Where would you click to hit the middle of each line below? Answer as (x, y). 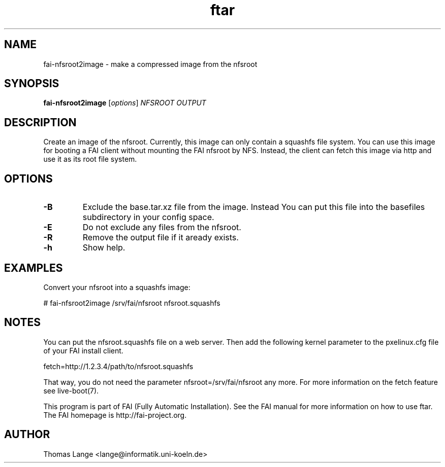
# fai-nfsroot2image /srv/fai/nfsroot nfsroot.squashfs (132, 303)
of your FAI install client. (83, 350)
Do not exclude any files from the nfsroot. (162, 227)
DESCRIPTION (40, 122)
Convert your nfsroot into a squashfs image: (117, 287)
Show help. (104, 248)
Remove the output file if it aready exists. (161, 238)
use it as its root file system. (90, 159)
